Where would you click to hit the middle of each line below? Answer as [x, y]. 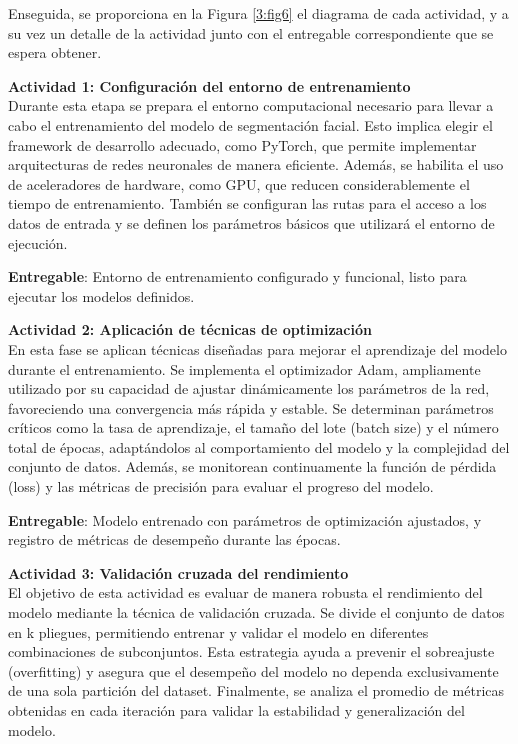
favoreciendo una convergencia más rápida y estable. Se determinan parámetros [251, 407]
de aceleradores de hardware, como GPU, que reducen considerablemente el [239, 183]
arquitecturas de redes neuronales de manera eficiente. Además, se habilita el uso [256, 164]
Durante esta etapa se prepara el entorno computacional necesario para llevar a [251, 105]
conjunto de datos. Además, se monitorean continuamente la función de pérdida [252, 466]
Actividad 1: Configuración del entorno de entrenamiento [209, 85]
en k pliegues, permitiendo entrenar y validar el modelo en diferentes [218, 631]
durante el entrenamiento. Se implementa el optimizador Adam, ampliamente [244, 368]
